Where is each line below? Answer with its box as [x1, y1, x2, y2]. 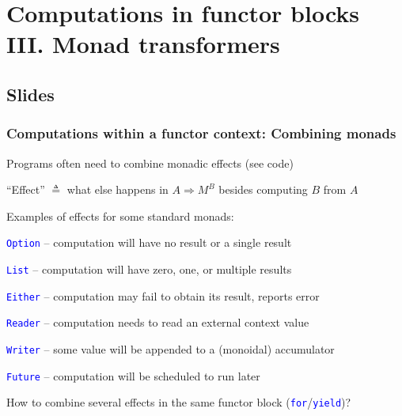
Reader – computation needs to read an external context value [6, 314, 309, 331]
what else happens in [66, 181, 169, 198]
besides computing [218, 181, 308, 198]
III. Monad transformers [6, 28, 280, 60]
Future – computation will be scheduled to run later [6, 367, 260, 384]
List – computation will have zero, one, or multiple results [6, 261, 292, 277]
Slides [6, 81, 55, 106]
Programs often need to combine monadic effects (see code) [6, 154, 294, 171]
